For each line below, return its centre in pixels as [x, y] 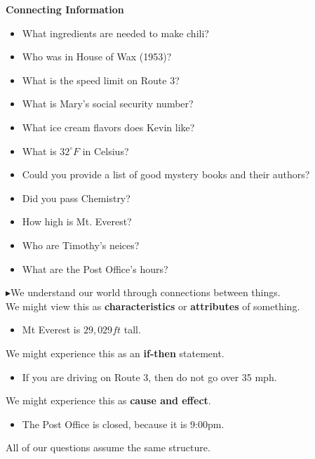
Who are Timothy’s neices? [81, 245]
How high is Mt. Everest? [77, 221]
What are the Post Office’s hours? [95, 268]
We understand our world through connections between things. [146, 292]
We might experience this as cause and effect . [108, 400]
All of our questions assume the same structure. [108, 447]
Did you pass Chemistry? [76, 198]
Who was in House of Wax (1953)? [97, 56]
